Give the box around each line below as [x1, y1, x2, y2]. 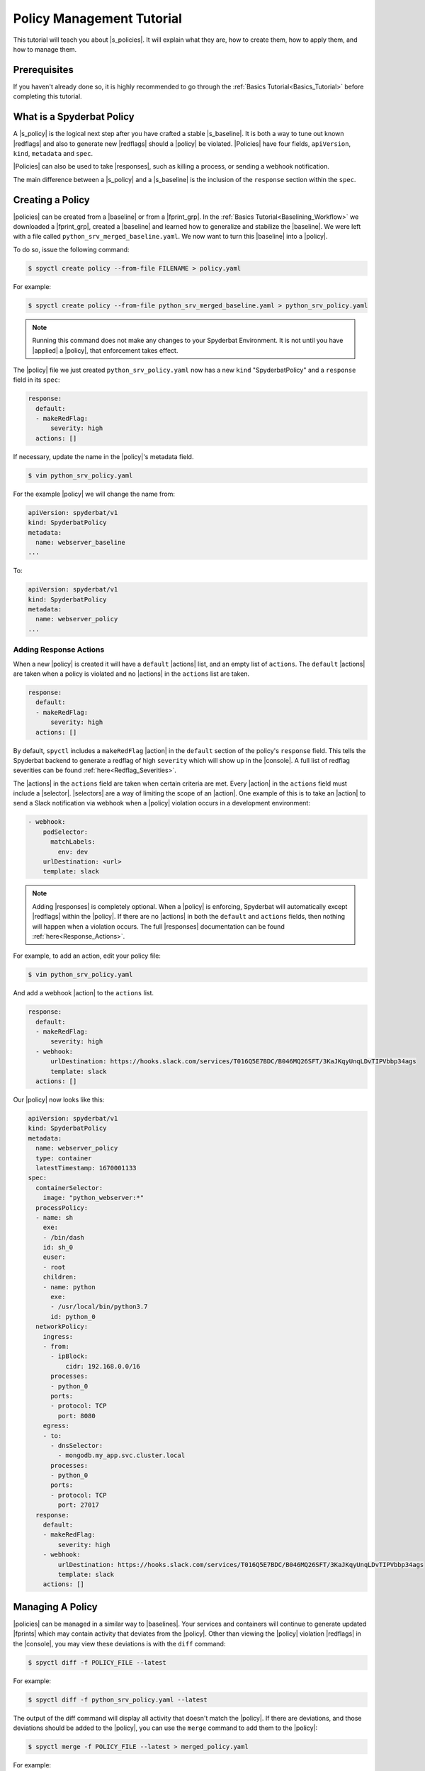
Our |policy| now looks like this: [13, 1095, 105, 1104]
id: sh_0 [42, 1243, 74, 1252]
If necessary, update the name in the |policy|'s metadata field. [13, 452, 194, 460]
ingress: [42, 1333, 74, 1340]
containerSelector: [35, 1184, 103, 1192]
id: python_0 [50, 1313, 96, 1320]
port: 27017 [57, 1501, 99, 1509]
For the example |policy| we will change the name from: [13, 490, 175, 498]
